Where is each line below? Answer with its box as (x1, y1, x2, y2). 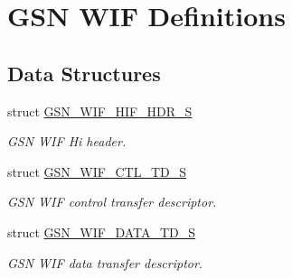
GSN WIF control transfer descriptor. (7, 192, 217, 211)
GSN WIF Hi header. (7, 132, 127, 151)
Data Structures (7, 59, 161, 87)
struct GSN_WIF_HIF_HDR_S (7, 101, 193, 120)
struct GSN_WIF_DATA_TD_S (7, 222, 196, 241)
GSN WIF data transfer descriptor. (7, 253, 203, 272)
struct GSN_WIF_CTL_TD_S (7, 162, 186, 181)
